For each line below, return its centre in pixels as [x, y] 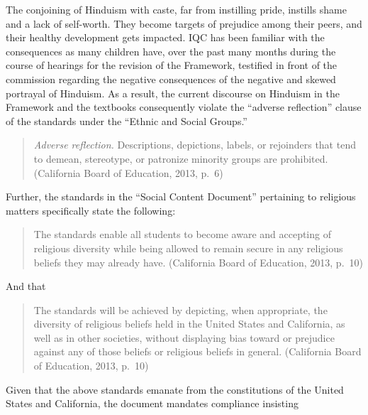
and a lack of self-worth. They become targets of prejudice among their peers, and [184, 23]
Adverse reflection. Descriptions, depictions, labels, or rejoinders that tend [195, 145]
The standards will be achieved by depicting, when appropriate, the [180, 309]
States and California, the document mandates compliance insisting [152, 403]
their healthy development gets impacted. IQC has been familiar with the [165, 37]
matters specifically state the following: [91, 210]
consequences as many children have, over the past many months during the [171, 51]
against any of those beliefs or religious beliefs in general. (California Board [197, 351]
